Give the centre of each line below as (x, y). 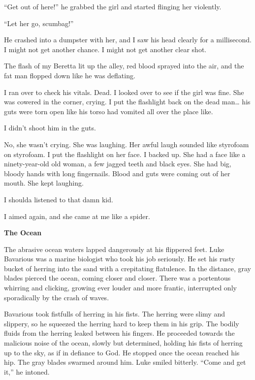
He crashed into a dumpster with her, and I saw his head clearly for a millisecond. (128, 40)
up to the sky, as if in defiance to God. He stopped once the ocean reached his (122, 352)
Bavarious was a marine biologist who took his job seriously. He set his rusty (120, 259)
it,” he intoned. (27, 371)
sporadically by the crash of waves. (57, 297)
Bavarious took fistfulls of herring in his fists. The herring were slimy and (114, 314)
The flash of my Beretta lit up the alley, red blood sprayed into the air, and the (124, 66)
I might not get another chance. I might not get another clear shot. (105, 49)
